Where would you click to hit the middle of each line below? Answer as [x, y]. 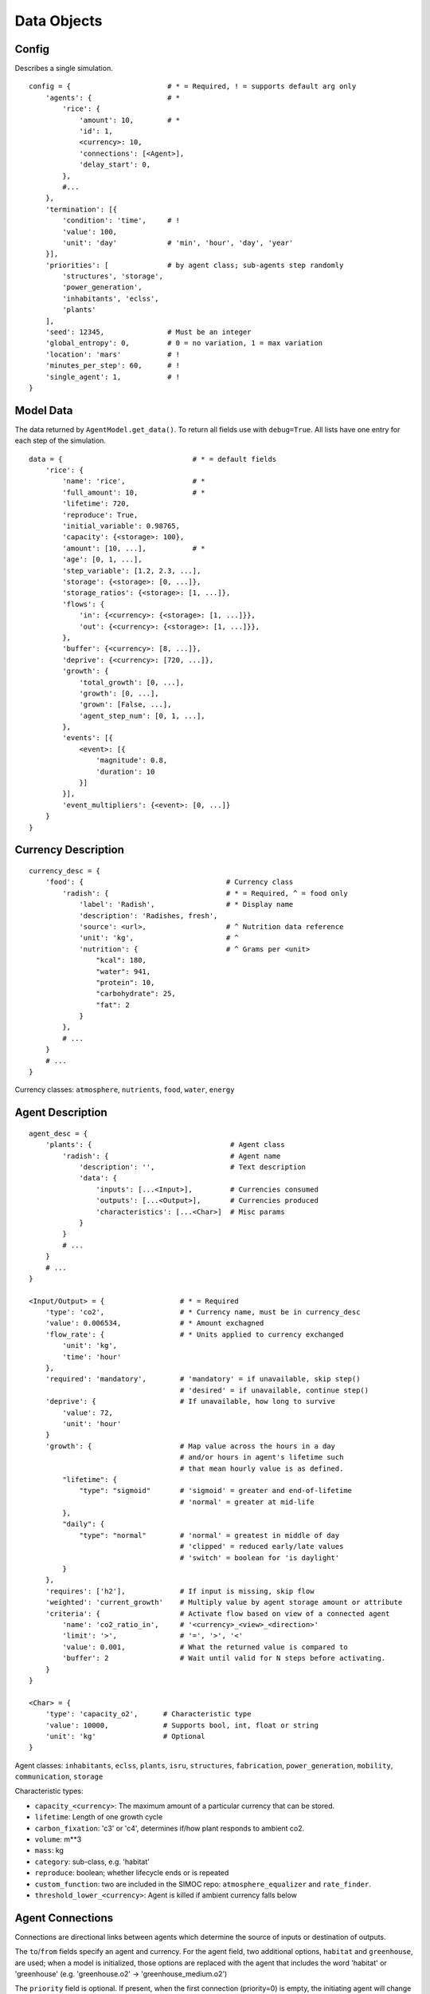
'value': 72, [88, 1413]
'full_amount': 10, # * [134, 492]
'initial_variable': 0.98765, [121, 526]
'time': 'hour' [92, 1357]
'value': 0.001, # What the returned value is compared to [205, 1647]
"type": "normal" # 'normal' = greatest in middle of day [209, 1535]
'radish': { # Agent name [172, 1156]
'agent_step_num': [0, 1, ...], [143, 715]
